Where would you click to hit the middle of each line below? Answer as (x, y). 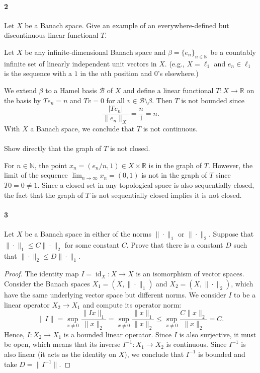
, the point (51, 165)
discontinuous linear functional (51, 35)
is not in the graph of (174, 175)
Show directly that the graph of (53, 148)
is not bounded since (213, 100)
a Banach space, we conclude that (82, 129)
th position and (128, 73)
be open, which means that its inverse (62, 344)
